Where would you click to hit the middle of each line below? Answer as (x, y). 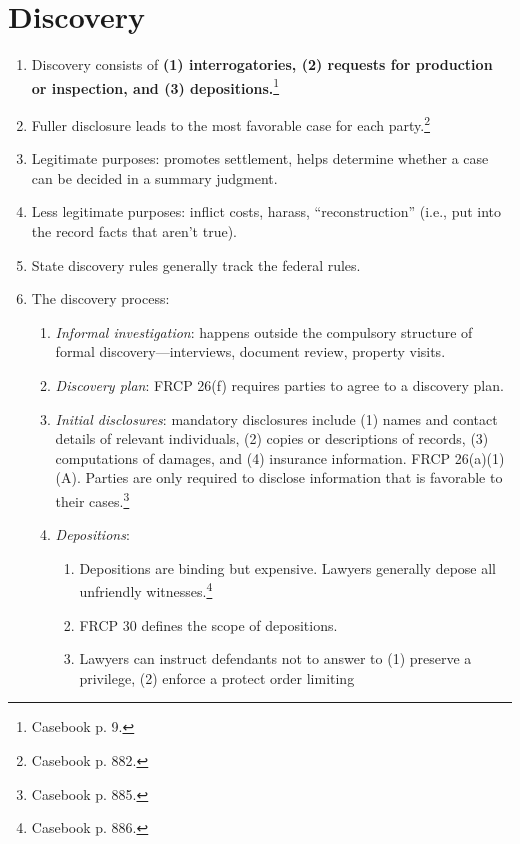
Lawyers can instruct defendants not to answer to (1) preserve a (275, 658)
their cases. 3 (92, 499)
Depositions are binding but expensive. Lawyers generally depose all (288, 567)
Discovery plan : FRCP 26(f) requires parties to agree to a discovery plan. (279, 384)
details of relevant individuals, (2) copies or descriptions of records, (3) (272, 438)
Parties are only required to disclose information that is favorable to (294, 477)
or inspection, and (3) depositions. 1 (155, 86)
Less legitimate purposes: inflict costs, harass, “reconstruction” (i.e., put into (266, 211)
